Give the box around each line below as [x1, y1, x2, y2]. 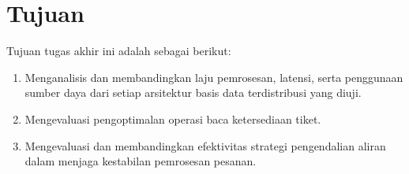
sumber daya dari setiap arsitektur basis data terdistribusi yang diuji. [24, 84, 362, 101]
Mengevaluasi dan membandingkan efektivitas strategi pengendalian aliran [24, 137, 386, 154]
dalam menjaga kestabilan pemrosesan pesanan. [24, 153, 257, 169]
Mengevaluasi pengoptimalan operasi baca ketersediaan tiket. [24, 110, 321, 127]
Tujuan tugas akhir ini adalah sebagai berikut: [6, 43, 231, 59]
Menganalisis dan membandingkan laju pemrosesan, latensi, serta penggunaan [24, 68, 403, 85]
